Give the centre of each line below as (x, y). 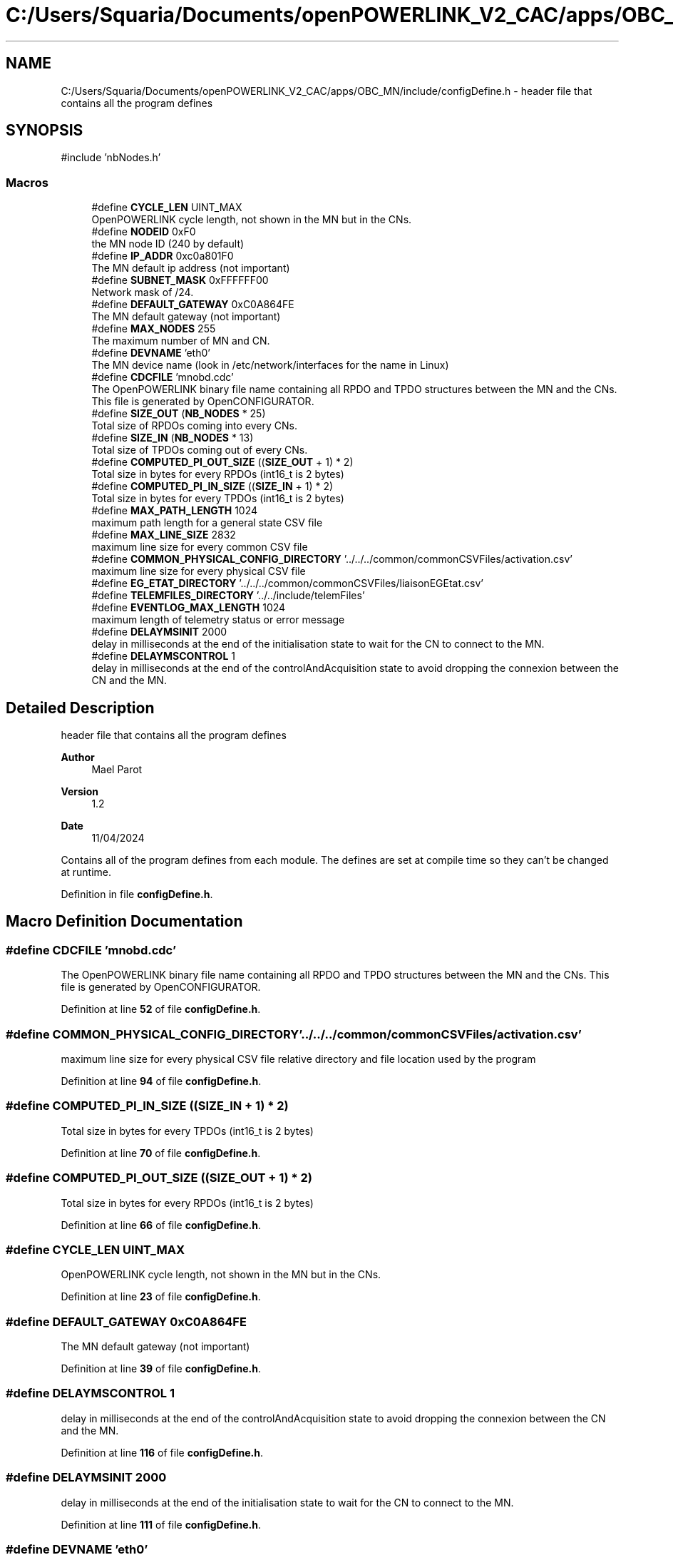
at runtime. (86, 872)
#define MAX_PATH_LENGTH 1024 (175, 511)
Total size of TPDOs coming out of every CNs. (200, 450)
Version (79, 792)
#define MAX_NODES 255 (154, 329)
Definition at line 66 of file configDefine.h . (161, 1225)
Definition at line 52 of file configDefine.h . (161, 1009)
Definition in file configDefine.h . (137, 894)
